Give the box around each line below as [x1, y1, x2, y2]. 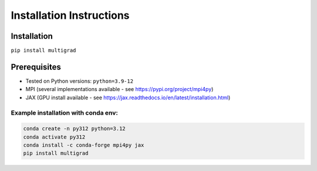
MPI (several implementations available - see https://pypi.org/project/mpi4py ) [25, 86, 214, 93]
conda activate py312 [23, 133, 86, 140]
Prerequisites [11, 62, 61, 72]
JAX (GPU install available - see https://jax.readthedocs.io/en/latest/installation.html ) [25, 94, 231, 101]
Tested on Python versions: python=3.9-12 [25, 77, 134, 85]
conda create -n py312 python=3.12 [23, 125, 126, 132]
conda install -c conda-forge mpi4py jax [23, 142, 144, 149]
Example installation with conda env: [11, 109, 119, 117]
